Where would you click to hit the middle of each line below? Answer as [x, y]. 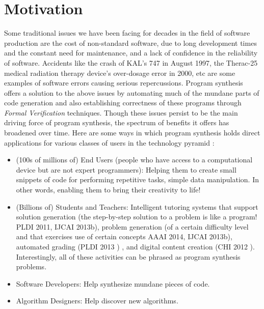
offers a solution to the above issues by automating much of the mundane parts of [132, 92]
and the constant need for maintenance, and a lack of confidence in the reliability [131, 53]
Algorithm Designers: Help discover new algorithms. [97, 301]
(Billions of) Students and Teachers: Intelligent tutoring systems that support [137, 206]
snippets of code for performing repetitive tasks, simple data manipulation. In [137, 179]
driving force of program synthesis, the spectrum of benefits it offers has [117, 122]
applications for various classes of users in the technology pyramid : [109, 142]
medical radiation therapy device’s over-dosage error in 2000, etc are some [120, 73]
